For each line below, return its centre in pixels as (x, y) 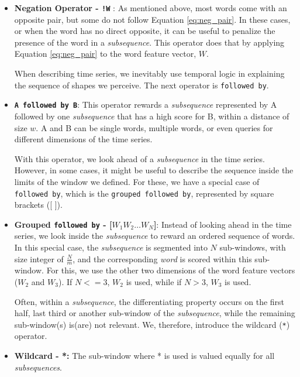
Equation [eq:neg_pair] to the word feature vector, (105, 54)
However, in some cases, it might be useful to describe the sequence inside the (154, 170)
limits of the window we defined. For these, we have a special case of (137, 181)
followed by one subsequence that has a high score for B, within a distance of (152, 116)
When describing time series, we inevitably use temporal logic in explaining (149, 73)
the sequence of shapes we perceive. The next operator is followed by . (142, 85)
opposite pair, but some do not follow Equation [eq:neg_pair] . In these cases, (152, 19)
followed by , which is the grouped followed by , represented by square (144, 193)
